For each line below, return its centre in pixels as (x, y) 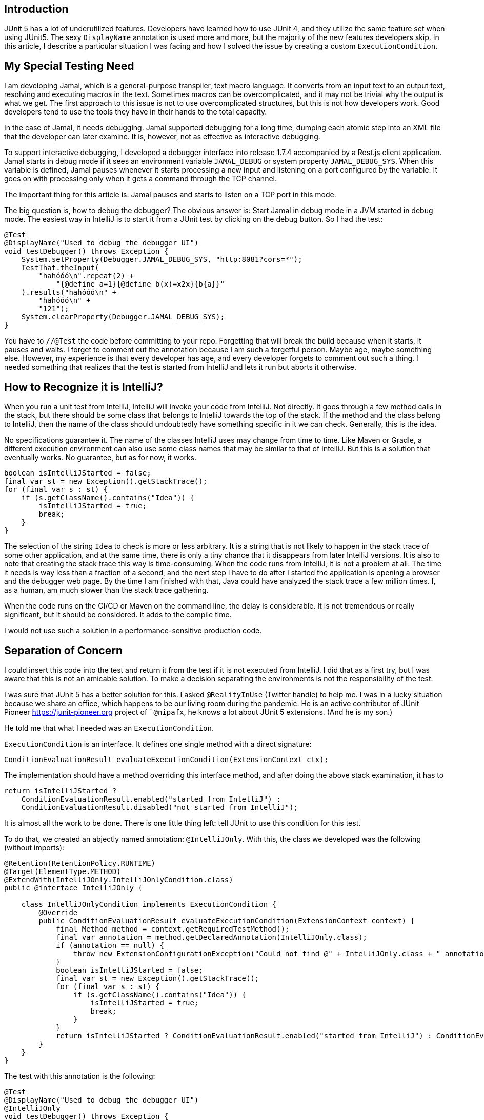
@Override (58, 912)
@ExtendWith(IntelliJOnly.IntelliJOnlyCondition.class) (119, 879)
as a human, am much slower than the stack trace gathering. (106, 590)
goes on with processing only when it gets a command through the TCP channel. (140, 179)
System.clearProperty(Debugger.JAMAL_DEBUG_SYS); (123, 317)
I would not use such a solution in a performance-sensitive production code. (133, 631)
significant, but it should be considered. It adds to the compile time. (118, 615)
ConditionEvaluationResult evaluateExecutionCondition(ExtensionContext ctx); (166, 759)
